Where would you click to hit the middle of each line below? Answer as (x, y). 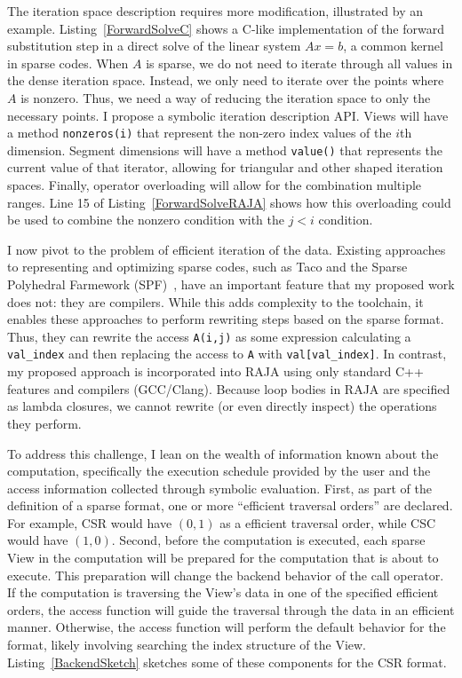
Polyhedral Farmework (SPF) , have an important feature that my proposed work (231, 284)
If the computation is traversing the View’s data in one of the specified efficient (223, 592)
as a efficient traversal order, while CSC (328, 522)
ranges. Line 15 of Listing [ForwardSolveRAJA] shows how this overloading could (229, 202)
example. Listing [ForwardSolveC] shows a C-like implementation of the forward (226, 28)
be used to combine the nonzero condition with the (146, 220)
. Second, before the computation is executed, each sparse (268, 540)
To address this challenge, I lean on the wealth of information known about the (223, 453)
